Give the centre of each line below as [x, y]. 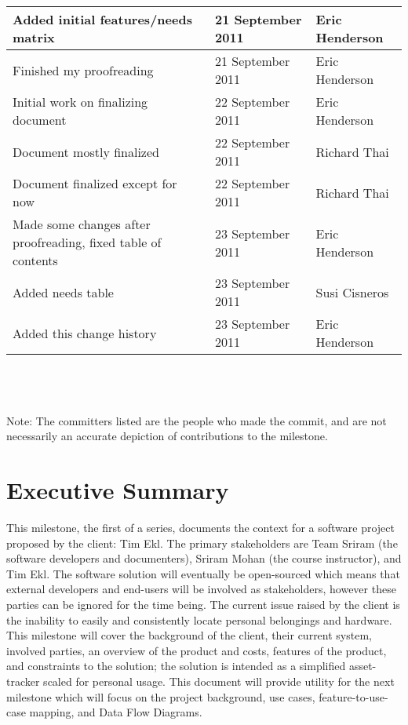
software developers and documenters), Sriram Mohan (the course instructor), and [204, 558]
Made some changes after [82, 224]
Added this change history [85, 333]
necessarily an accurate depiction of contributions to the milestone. [167, 436]
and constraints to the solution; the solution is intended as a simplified [176, 666]
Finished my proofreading [83, 70]
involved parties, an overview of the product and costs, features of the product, [197, 650]
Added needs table [63, 292]
